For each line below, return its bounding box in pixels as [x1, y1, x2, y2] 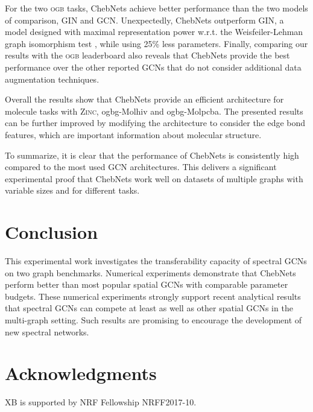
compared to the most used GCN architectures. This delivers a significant [5, 160, 277, 173]
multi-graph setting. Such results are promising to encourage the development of [5, 314, 302, 326]
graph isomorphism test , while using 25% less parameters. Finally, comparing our [5, 37, 308, 49]
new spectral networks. [5, 325, 89, 338]
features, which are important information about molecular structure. [5, 128, 262, 141]
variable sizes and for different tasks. [5, 184, 140, 197]
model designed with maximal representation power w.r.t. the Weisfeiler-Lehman [5, 25, 303, 38]
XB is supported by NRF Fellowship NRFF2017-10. [5, 396, 197, 408]
